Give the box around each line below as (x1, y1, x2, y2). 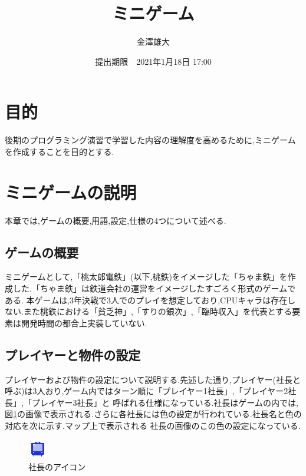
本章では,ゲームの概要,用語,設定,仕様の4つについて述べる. (5, 214, 226, 226)
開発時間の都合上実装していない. (21, 316, 147, 329)
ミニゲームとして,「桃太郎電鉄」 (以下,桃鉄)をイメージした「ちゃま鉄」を (5, 270, 288, 283)
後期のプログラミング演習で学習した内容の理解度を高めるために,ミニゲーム (5, 134, 296, 146)
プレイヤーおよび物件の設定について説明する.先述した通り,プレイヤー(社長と (5, 373, 301, 385)
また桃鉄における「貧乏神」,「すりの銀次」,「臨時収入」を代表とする (23, 305, 292, 318)
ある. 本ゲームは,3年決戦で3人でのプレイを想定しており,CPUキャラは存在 (5, 293, 288, 306)
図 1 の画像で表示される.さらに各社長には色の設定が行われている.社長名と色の (5, 408, 302, 420)
